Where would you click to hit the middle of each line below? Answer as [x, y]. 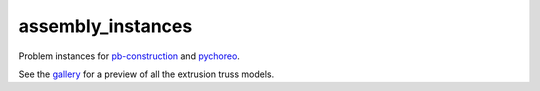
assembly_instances [105, 26]
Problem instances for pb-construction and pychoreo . [129, 56]
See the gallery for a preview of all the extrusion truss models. [146, 74]
